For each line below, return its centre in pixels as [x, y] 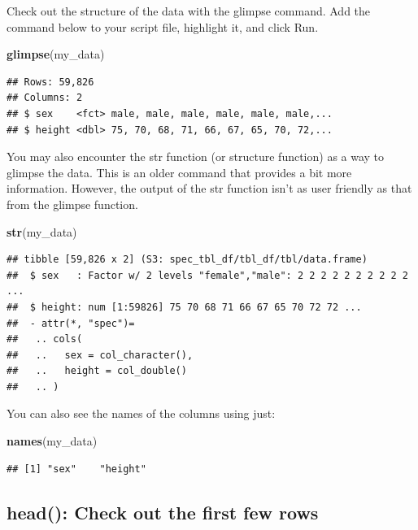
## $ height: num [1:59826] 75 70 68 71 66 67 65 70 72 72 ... [184, 307]
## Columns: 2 [45, 98]
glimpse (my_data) [56, 54]
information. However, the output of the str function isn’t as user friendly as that [209, 188]
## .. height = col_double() [97, 371]
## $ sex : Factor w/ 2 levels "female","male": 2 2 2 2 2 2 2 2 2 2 [207, 275]
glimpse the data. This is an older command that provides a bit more [179, 172]
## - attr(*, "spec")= [71, 323]
